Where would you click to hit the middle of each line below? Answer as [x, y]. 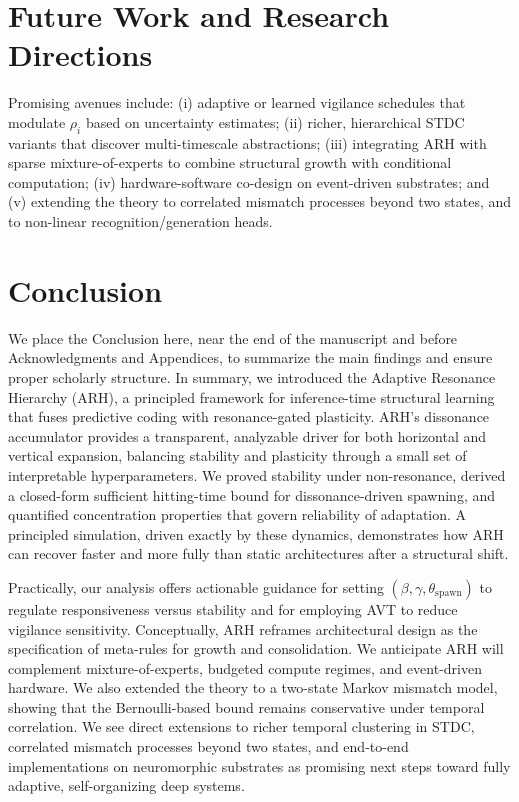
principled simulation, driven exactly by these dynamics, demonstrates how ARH [256, 533]
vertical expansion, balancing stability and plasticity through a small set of [237, 455]
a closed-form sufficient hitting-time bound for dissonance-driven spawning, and [252, 494]
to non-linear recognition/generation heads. [140, 221]
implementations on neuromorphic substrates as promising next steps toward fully [259, 765]
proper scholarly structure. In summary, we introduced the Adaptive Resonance [252, 376]
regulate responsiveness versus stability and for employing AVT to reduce [233, 608]
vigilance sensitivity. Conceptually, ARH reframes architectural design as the [243, 628]
